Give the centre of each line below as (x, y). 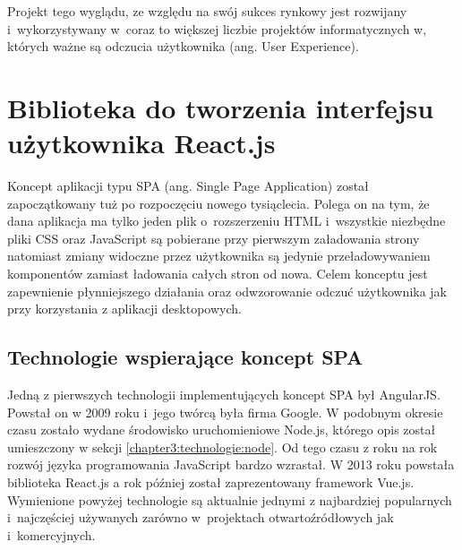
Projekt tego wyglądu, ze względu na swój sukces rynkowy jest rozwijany (207, 11)
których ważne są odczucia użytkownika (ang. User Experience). (183, 46)
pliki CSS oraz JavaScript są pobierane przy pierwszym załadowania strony (214, 238)
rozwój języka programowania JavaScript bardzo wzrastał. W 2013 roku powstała (231, 464)
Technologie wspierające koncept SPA (185, 357)
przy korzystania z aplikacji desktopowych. (124, 309)
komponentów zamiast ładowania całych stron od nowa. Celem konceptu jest (218, 274)
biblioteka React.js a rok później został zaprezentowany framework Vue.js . (211, 482)
